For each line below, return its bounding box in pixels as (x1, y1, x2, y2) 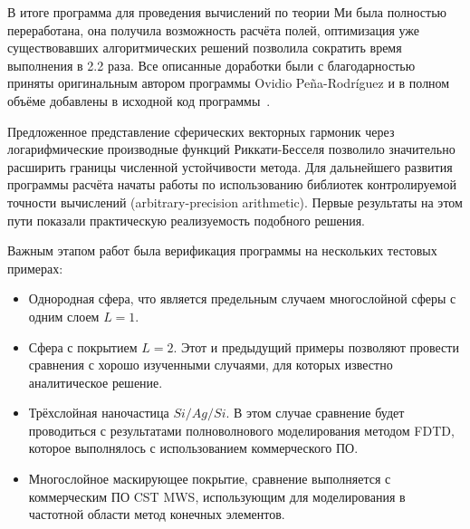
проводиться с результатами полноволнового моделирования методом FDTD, (28, 420, 455, 439)
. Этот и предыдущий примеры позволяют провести (173, 337, 459, 356)
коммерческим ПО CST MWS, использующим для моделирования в (28, 486, 406, 505)
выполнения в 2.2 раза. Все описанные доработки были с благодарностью (7, 55, 416, 74)
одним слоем (28, 306, 100, 325)
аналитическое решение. (28, 372, 163, 391)
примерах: (7, 258, 63, 277)
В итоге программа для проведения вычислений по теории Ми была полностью (7, 3, 447, 21)
